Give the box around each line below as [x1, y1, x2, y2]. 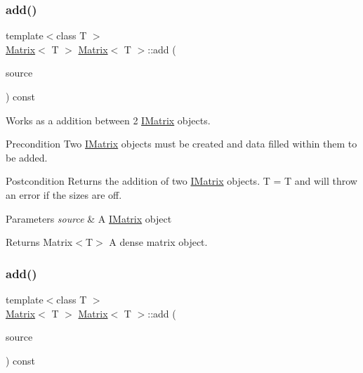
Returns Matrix [6, 235, 73, 249]
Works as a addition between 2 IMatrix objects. [6, 112, 211, 127]
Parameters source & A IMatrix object [6, 211, 172, 225]
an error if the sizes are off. [6, 187, 122, 202]
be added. [6, 150, 48, 164]
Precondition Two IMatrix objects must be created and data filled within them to [6, 136, 357, 151]
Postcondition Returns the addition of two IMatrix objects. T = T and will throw [6, 174, 357, 188]
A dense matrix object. [109, 235, 208, 249]
